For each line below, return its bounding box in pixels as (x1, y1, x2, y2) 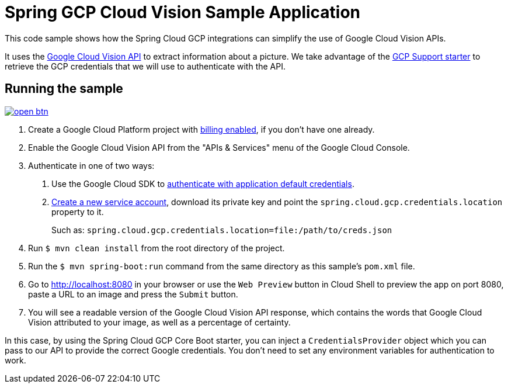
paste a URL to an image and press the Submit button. (28, 289, 238, 299)
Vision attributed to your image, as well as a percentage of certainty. (28, 317, 291, 327)
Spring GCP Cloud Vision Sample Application (5, 2, 361, 22)
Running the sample (5, 81, 123, 96)
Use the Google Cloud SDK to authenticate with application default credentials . (51, 178, 354, 189)
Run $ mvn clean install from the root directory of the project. (28, 243, 285, 253)
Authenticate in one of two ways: (28, 160, 155, 171)
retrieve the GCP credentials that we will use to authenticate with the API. (5, 61, 286, 71)
